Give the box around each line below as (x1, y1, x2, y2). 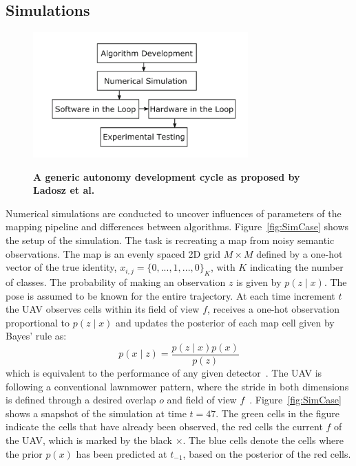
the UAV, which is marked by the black (6, 432, 172, 447)
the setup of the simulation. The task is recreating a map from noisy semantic (6, 232, 335, 247)
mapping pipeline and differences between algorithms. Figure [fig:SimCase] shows (6, 219, 349, 234)
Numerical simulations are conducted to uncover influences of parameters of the (6, 206, 342, 220)
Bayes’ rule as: (6, 329, 67, 343)
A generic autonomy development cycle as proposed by (33, 169, 300, 184)
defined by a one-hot (256, 246, 343, 260)
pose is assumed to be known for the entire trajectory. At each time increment (6, 288, 335, 302)
